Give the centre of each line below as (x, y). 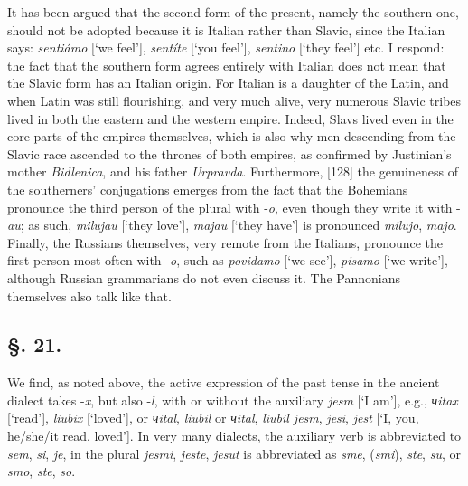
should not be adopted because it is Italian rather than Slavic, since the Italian (226, 29)
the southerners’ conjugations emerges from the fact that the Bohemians (208, 189)
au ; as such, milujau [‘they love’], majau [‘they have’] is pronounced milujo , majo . (232, 225)
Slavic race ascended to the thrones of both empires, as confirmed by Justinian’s (229, 153)
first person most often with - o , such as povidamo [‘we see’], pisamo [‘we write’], (228, 260)
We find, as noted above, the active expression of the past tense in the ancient (224, 382)
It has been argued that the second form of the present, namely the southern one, (233, 12)
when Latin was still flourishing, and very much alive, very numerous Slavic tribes (234, 100)
